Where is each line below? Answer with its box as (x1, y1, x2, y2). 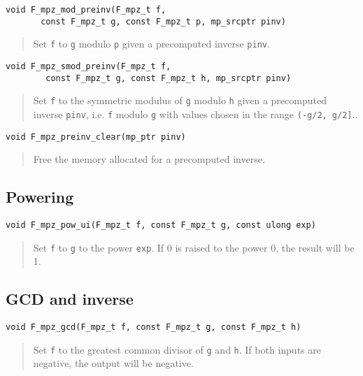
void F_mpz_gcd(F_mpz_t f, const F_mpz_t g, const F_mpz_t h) (6, 322, 301, 333)
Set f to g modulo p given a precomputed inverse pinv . (33, 36, 270, 51)
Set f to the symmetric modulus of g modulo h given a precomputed (33, 93, 327, 108)
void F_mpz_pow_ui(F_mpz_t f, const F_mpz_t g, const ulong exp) (6, 220, 316, 231)
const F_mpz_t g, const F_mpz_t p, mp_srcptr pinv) (41, 16, 286, 27)
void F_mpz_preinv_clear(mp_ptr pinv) (6, 131, 186, 142)
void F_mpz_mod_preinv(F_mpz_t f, (6, 5, 166, 15)
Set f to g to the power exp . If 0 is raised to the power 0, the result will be (33, 240, 355, 254)
